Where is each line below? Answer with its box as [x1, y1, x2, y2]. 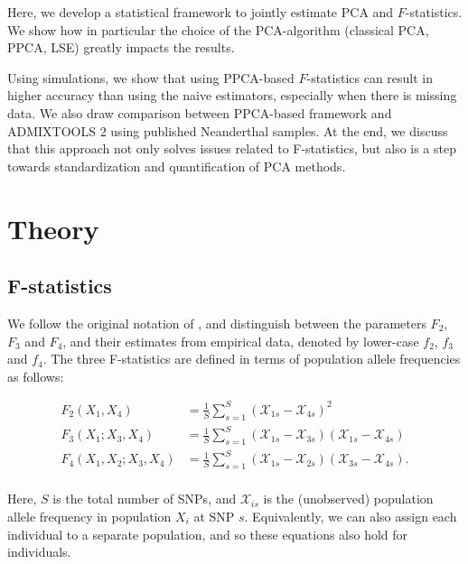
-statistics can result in [306, 68, 434, 87]
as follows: [7, 366, 64, 385]
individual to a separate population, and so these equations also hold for [7, 524, 408, 543]
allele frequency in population [7, 506, 172, 525]
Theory [7, 209, 99, 246]
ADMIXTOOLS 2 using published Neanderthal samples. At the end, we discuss [7, 121, 448, 140]
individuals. [7, 542, 71, 561]
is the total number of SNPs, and [52, 489, 237, 508]
